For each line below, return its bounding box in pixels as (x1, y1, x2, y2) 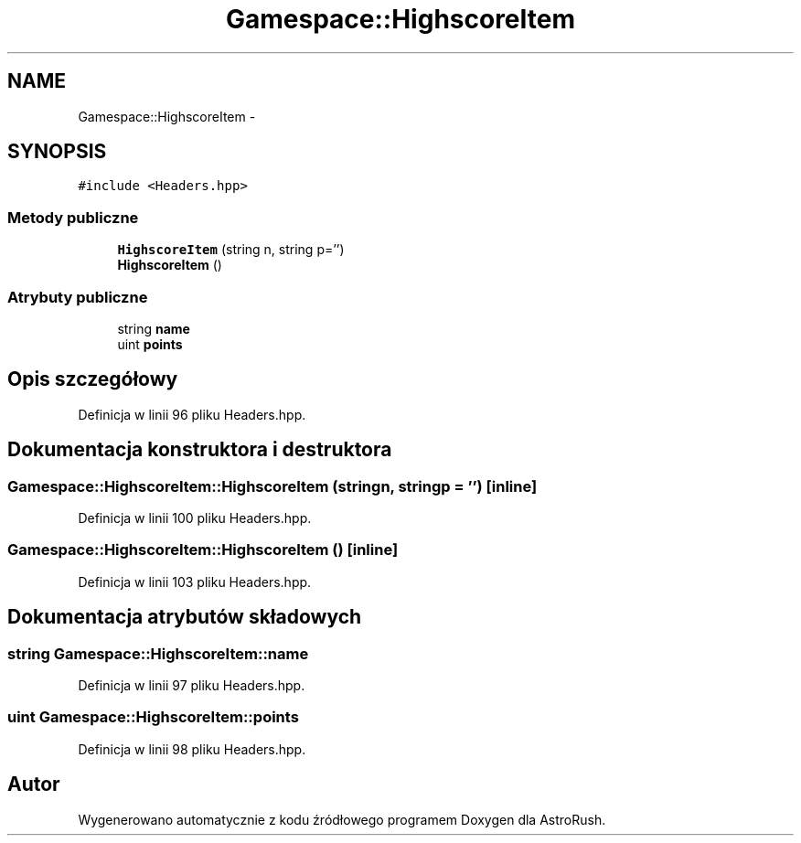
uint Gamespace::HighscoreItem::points (7, 708, 299, 727)
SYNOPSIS (7, 140, 107, 164)
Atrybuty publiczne (7, 287, 148, 306)
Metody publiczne (7, 208, 139, 227)
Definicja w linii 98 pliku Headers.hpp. (78, 741, 306, 757)
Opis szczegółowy (7, 368, 178, 391)
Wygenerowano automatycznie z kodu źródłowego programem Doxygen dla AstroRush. (78, 811, 606, 827)
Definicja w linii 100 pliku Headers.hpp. (78, 510, 312, 526)
